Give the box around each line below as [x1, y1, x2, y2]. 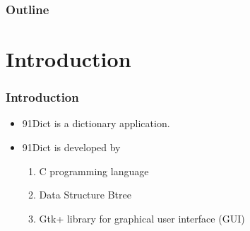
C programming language [39, 163, 149, 178]
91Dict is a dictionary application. [22, 116, 170, 131]
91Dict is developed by [22, 140, 121, 155]
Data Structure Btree [39, 187, 131, 202]
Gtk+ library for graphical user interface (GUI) [39, 211, 245, 225]
